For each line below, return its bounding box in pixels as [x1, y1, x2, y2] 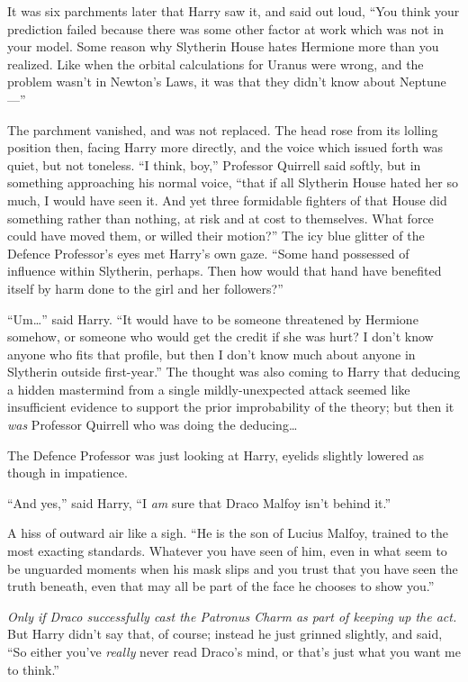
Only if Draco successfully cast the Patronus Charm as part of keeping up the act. [7, 606, 457, 625]
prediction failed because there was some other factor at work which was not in [7, 19, 445, 38]
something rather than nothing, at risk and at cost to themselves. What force [7, 208, 434, 227]
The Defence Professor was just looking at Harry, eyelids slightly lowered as [7, 445, 425, 464]
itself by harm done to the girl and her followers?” [7, 278, 283, 297]
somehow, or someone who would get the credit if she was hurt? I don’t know [7, 327, 434, 346]
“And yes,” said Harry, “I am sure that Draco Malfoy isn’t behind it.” [7, 493, 391, 512]
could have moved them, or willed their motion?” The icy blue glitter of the [7, 226, 425, 245]
